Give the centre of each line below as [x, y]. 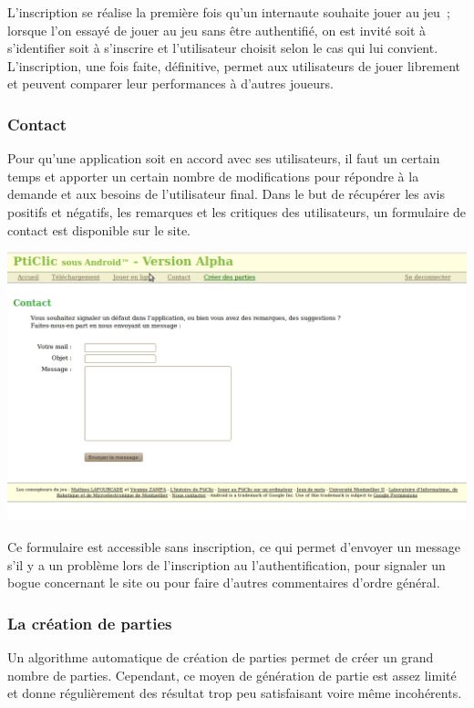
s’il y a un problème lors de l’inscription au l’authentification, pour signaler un [227, 564]
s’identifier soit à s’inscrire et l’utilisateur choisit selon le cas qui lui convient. [223, 48]
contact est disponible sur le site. [99, 229]
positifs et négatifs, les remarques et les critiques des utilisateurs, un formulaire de [237, 211]
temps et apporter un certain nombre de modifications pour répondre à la [213, 176]
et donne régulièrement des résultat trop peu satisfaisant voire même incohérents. [235, 693]
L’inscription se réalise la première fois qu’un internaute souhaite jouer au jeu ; [229, 12]
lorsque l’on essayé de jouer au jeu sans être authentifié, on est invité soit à [217, 30]
